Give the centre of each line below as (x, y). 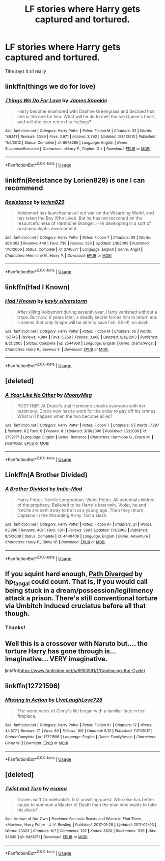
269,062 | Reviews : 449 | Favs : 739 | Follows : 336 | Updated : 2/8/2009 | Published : (77, 243)
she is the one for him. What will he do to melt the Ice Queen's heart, (86, 116)
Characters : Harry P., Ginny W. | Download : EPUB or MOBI (55, 542)
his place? (27, 810)
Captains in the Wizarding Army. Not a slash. (62, 515)
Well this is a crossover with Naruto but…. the (77, 643)
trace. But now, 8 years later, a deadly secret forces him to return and (87, 317)
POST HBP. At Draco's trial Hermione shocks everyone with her (81, 405)
